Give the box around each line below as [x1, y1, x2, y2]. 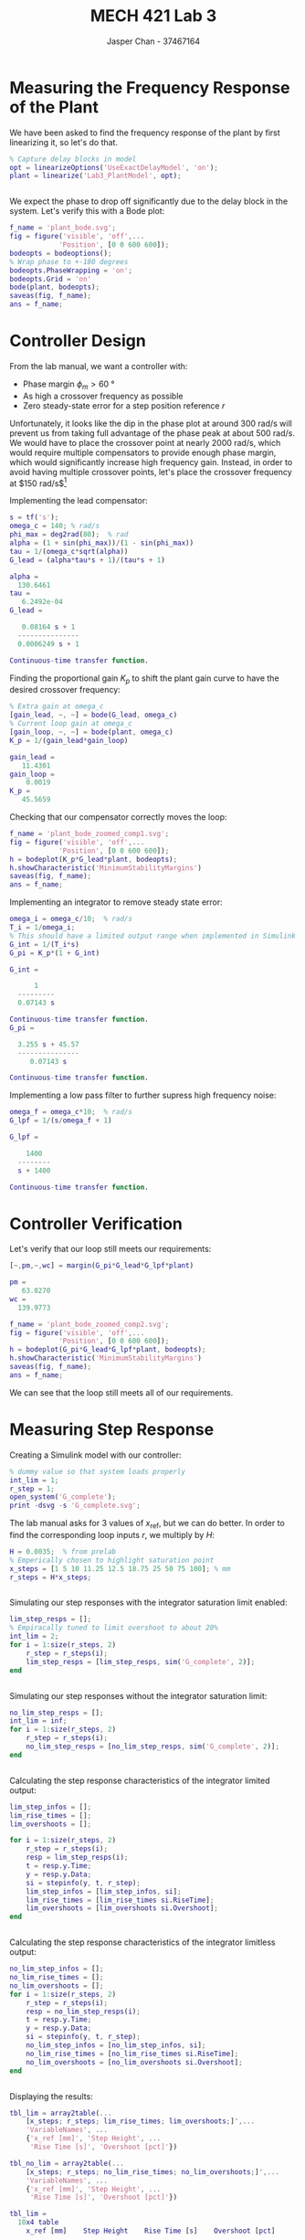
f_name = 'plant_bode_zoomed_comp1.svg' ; [9, 829, 170, 838]
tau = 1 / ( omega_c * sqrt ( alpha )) [9, 547, 129, 556]
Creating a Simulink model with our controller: [9, 1449, 182, 1460]
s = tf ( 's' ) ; [9, 513, 59, 522]
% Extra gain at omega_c [9, 702, 104, 711]
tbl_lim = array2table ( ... [9, 2108, 112, 2118]
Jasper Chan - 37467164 [106, 36, 201, 47]
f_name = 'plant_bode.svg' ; [9, 223, 117, 233]
